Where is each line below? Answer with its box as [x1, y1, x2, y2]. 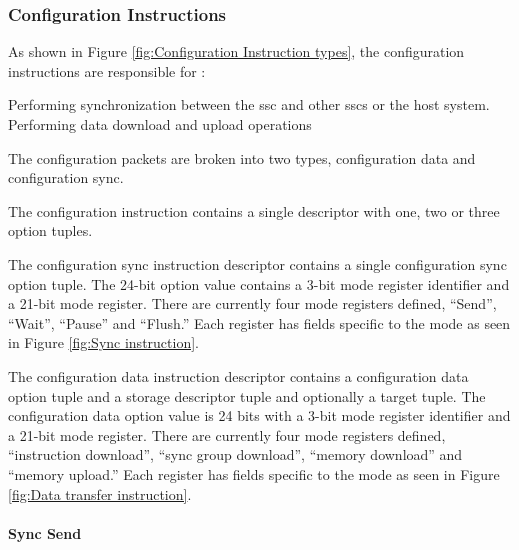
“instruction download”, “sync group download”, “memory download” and [8, 444, 463, 465]
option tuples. [8, 220, 93, 241]
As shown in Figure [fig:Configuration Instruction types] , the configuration [8, 41, 465, 62]
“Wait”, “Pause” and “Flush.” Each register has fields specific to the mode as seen [8, 312, 511, 333]
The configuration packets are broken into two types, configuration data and [8, 147, 476, 168]
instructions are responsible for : [8, 60, 206, 81]
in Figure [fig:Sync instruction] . [8, 332, 199, 353]
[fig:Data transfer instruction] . [8, 483, 192, 504]
